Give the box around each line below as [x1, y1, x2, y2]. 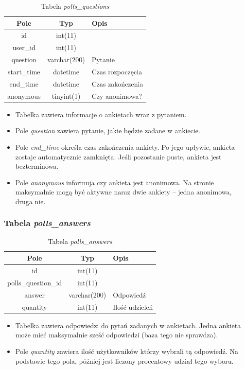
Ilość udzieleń [113, 301, 153, 312]
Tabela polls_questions [41, 1, 109, 11]
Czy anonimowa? [91, 90, 142, 101]
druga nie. [15, 196, 46, 206]
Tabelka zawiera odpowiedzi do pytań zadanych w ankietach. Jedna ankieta [15, 320, 241, 330]
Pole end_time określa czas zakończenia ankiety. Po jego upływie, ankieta [15, 141, 235, 152]
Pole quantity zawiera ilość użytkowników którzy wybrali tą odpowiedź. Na [15, 346, 238, 356]
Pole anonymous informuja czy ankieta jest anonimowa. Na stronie [15, 177, 214, 187]
